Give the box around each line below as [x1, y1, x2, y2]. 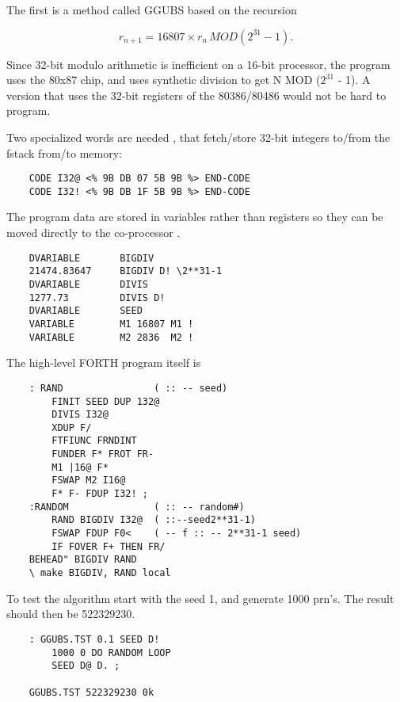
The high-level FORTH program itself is [6, 354, 201, 371]
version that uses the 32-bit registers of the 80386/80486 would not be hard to [6, 86, 387, 103]
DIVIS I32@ [51, 409, 109, 421]
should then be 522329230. [6, 605, 135, 622]
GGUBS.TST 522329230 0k [29, 686, 154, 698]
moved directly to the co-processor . [6, 224, 181, 241]
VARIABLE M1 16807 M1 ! [29, 318, 194, 330]
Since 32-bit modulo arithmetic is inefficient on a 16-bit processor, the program [6, 55, 390, 72]
